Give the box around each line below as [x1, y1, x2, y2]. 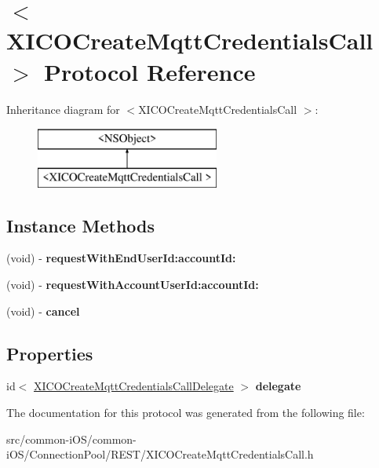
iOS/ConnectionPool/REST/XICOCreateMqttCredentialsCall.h [6, 446, 314, 463]
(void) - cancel [6, 302, 80, 319]
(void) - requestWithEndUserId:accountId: [6, 250, 236, 266]
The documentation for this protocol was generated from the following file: [6, 404, 365, 421]
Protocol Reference [44, 55, 256, 87]
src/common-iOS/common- [6, 430, 137, 447]
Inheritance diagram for [6, 101, 120, 117]
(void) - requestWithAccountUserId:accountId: [6, 276, 259, 293]
